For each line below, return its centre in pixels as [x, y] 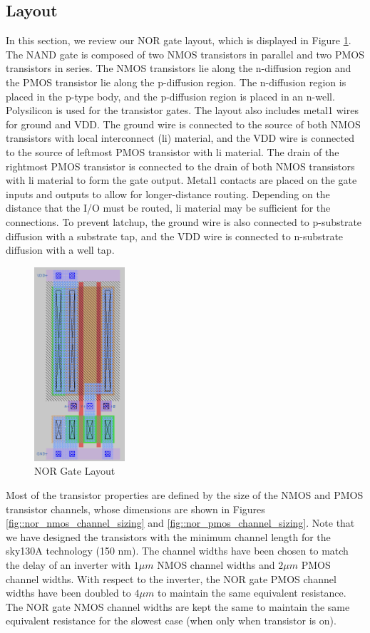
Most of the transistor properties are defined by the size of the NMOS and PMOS [185, 494]
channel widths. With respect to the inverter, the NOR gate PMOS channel [171, 578]
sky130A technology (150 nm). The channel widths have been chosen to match [177, 551]
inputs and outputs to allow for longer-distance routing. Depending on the [168, 194]
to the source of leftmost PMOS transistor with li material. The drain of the [173, 151]
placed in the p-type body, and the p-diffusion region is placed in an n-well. [170, 96]
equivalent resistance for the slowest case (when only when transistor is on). [171, 621]
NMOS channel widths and [216, 564]
